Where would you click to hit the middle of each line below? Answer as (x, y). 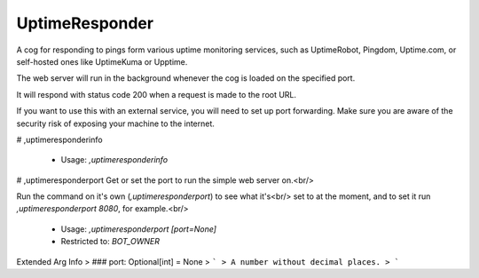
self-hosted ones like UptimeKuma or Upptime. (102, 61)
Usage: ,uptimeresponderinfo (114, 160)
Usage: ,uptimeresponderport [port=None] (139, 229)
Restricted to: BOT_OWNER (110, 242)
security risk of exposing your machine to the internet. (115, 123)
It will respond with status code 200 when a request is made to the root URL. (157, 94)
